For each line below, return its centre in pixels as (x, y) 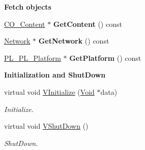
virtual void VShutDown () (46, 126)
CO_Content (25, 24)
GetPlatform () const (105, 58)
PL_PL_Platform (33, 58)
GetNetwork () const (74, 41)
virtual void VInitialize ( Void (49, 91)
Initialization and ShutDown (55, 75)
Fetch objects (28, 7)
